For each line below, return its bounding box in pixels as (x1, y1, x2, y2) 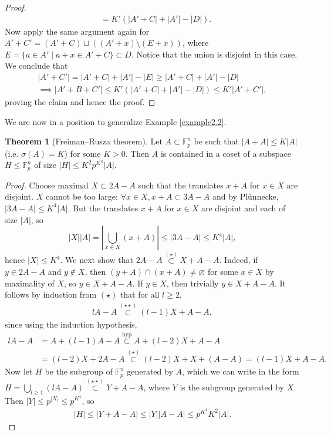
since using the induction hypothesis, (5, 318, 137, 330)
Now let (5, 365, 33, 377)
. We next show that (60, 254, 134, 266)
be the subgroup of (45, 365, 113, 377)
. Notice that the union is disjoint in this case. (131, 48, 298, 60)
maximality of (5, 276, 55, 289)
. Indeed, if (219, 254, 258, 266)
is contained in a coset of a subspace (160, 147, 291, 159)
